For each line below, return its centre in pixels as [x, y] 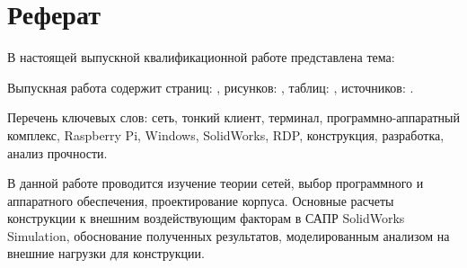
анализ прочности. [57, 152]
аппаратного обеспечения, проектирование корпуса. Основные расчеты [201, 200]
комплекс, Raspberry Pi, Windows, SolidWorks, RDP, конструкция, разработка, [226, 134]
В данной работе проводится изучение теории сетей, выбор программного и [216, 183]
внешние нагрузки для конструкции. [106, 253]
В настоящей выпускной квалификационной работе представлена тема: [201, 57]
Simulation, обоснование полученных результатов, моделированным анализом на [229, 235]
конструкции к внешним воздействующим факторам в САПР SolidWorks [206, 218]
